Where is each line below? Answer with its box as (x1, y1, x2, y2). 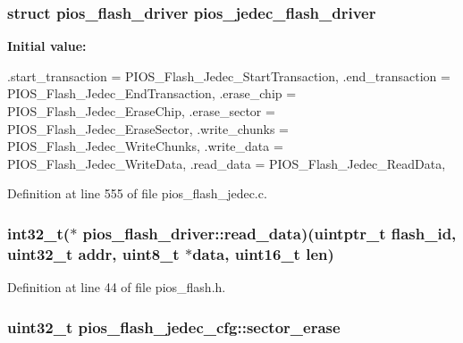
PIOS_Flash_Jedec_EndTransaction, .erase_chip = (7, 84, 297, 103)
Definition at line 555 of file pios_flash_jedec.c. (7, 184, 267, 203)
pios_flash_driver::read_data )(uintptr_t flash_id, (82, 222, 457, 244)
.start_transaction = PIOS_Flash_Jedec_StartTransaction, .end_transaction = (7, 66, 450, 85)
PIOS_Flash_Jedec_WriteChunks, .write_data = (7, 137, 283, 155)
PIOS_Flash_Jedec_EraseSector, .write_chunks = (7, 119, 289, 138)
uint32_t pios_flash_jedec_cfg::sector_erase (7, 315, 341, 338)
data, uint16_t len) (192, 242, 334, 264)
